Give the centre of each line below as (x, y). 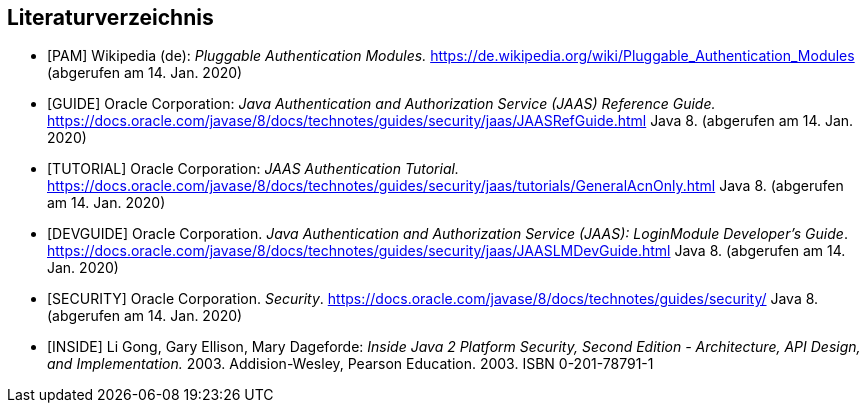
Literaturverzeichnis (110, 17)
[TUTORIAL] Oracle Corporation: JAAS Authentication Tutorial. (253, 169)
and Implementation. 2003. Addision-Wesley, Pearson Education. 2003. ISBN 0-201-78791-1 (350, 364)
